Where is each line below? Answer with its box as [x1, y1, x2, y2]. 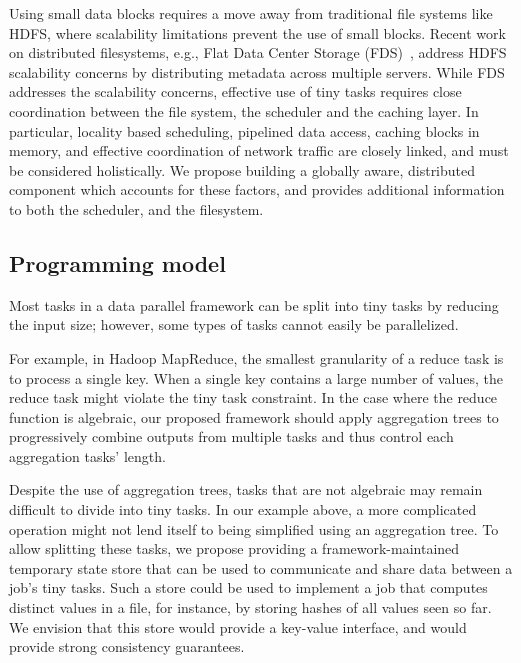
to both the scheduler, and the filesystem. [9, 198, 264, 219]
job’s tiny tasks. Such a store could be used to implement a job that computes [9, 577, 488, 598]
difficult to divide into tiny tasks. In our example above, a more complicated [9, 499, 477, 520]
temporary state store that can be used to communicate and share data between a [9, 557, 513, 578]
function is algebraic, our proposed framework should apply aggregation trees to [9, 406, 499, 427]
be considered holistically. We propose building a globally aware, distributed [9, 159, 476, 180]
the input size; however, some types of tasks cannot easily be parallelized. [9, 314, 459, 335]
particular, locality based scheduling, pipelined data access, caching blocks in [9, 120, 480, 141]
